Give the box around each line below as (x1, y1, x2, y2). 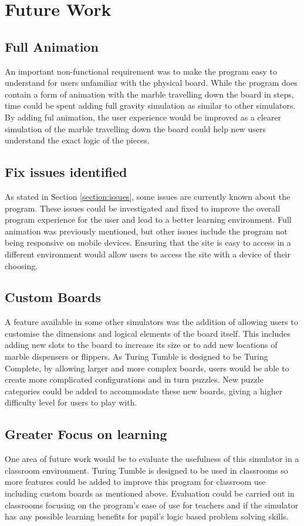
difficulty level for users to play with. (5, 396, 137, 408)
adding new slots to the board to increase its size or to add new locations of (5, 339, 278, 351)
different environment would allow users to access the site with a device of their (5, 247, 291, 260)
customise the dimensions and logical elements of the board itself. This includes (5, 327, 291, 339)
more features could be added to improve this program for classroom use (5, 475, 266, 488)
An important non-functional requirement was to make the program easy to (5, 65, 277, 77)
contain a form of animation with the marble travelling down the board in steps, (5, 88, 294, 100)
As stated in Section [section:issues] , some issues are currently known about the (5, 190, 291, 202)
